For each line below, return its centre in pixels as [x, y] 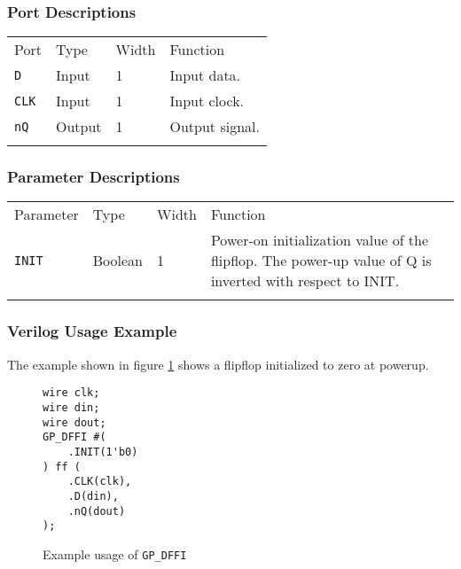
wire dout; [74, 422]
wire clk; [71, 393]
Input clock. [207, 101]
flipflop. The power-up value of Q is [321, 261]
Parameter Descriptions [94, 177]
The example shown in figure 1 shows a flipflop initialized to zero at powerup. [218, 364]
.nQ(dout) [97, 511]
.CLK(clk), [100, 482]
